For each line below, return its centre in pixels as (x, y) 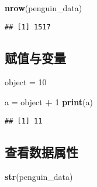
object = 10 (26, 82)
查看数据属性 (41, 151)
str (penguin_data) (39, 176)
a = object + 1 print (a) (49, 102)
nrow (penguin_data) (44, 8)
